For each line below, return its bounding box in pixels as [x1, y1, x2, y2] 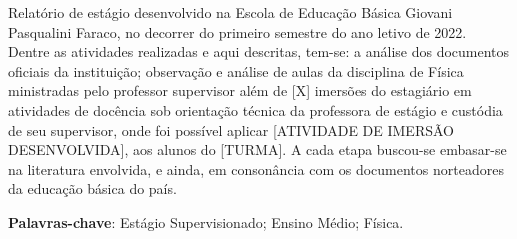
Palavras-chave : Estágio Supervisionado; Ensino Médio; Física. [8, 211, 404, 232]
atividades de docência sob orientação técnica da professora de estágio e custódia [8, 99, 503, 120]
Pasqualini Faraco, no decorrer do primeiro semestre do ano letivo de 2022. [8, 21, 467, 42]
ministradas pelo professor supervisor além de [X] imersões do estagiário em [8, 80, 472, 101]
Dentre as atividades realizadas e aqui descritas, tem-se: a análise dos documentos [8, 41, 510, 62]
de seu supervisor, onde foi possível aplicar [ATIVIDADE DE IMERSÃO [8, 119, 454, 140]
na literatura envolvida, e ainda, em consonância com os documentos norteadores [8, 158, 504, 179]
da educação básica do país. [8, 178, 177, 199]
